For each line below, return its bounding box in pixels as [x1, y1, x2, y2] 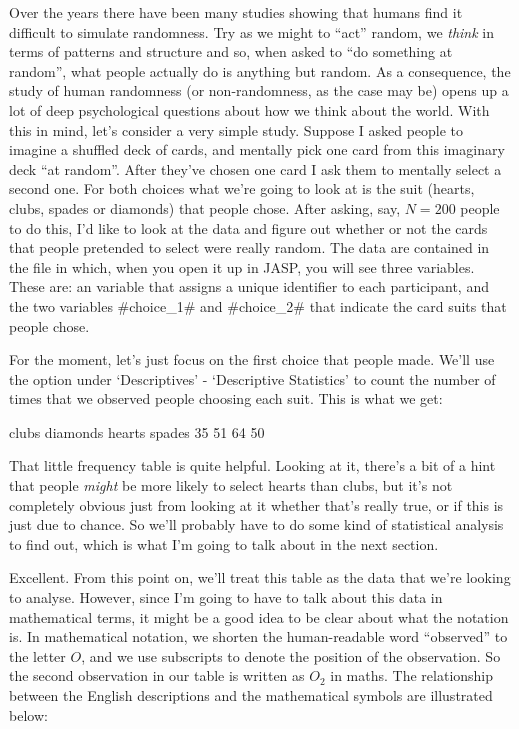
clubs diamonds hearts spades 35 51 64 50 [9, 421, 265, 442]
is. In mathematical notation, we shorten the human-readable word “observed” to [9, 626, 508, 647]
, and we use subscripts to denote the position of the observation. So [81, 645, 501, 666]
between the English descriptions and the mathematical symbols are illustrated [9, 685, 493, 705]
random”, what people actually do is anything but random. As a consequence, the [9, 60, 511, 81]
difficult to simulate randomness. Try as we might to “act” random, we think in [9, 21, 495, 42]
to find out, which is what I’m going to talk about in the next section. [9, 533, 439, 554]
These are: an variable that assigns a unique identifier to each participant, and [9, 276, 489, 297]
